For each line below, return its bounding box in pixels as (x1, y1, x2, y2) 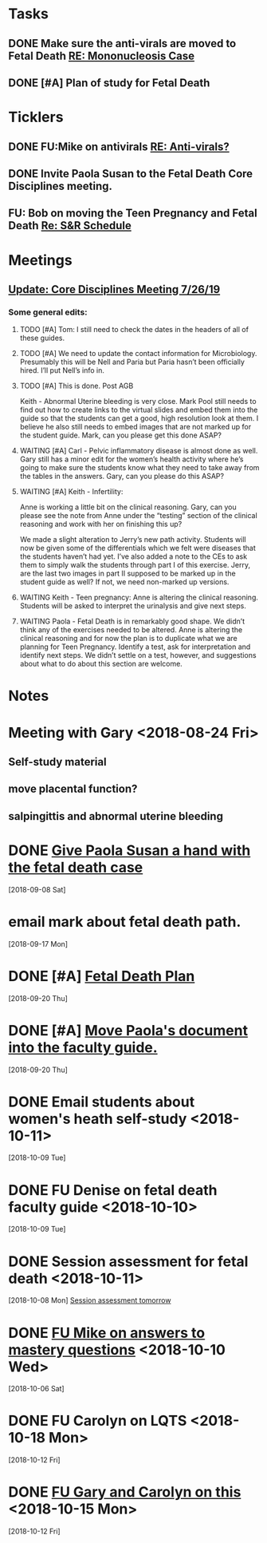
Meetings (8, 251, 73, 269)
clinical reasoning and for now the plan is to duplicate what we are (19, 634, 238, 643)
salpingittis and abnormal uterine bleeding (8, 809, 223, 823)
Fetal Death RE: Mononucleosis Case (8, 49, 195, 62)
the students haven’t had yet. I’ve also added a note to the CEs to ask (19, 552, 248, 561)
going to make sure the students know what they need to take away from (19, 463, 260, 473)
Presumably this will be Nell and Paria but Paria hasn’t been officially (19, 357, 245, 367)
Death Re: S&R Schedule (8, 219, 132, 232)
